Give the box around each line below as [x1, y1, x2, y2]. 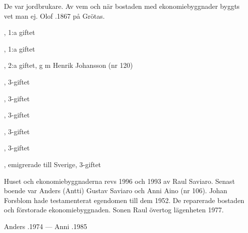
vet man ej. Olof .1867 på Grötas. [4, 10, 105, 21]
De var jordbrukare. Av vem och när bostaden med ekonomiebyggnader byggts [4, 1, 240, 11]
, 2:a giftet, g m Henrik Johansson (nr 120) [4, 60, 133, 70]
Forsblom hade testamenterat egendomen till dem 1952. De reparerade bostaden [4, 195, 245, 205]
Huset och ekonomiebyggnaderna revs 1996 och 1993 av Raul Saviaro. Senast [4, 175, 235, 186]
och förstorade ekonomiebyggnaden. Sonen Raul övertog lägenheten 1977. [4, 204, 224, 215]
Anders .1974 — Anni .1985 [4, 221, 87, 231]
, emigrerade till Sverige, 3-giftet [4, 159, 101, 169]
